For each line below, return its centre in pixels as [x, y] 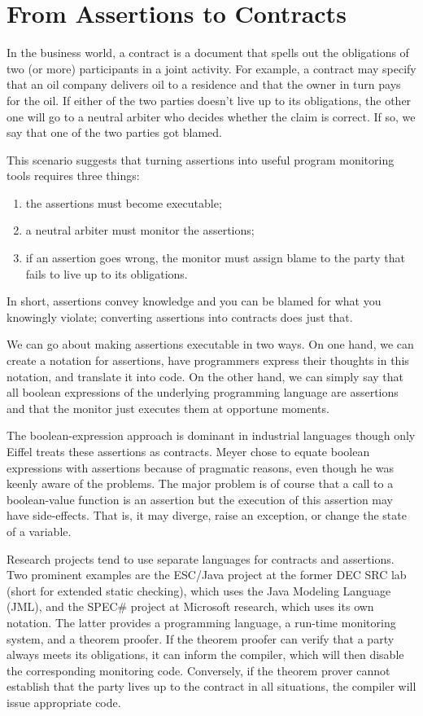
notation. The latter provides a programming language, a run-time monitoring [201, 622]
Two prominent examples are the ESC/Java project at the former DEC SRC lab [207, 575]
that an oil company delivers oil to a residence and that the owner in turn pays [204, 84]
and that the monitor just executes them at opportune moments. [168, 408]
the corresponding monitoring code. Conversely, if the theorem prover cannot [198, 670]
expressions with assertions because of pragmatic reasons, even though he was [201, 467]
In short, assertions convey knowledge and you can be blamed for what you [194, 301]
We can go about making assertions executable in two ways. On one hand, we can [210, 344]
